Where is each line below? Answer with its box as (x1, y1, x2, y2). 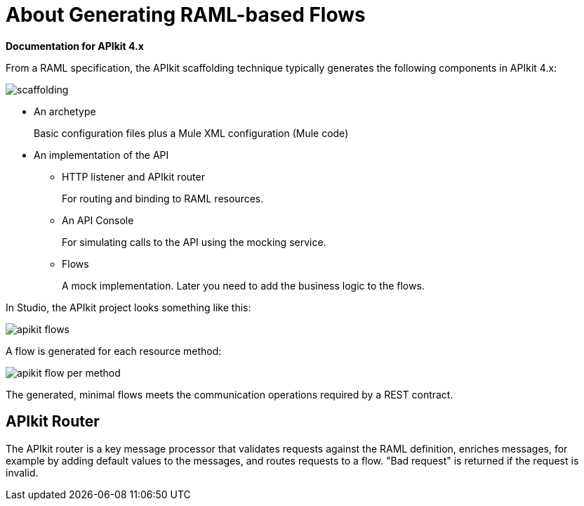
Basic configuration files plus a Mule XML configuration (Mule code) (34, 126, 349, 139)
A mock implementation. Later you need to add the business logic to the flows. (62, 279, 425, 292)
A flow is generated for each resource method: (6, 344, 222, 357)
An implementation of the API (34, 148, 169, 161)
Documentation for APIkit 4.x (6, 39, 144, 52)
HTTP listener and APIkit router (62, 170, 205, 183)
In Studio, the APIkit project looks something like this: (6, 301, 251, 313)
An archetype (34, 105, 96, 117)
